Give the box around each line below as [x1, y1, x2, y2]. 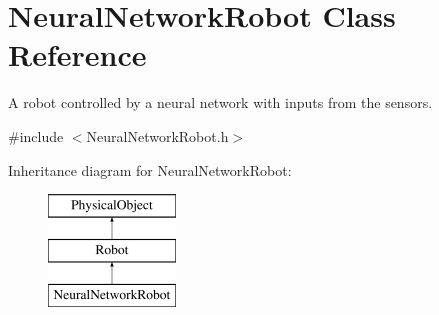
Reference [8, 34, 147, 75]
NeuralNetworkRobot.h [86, 125, 229, 146]
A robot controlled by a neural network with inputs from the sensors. [8, 92, 433, 113]
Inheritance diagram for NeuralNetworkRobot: [8, 159, 292, 180]
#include [8, 125, 64, 146]
